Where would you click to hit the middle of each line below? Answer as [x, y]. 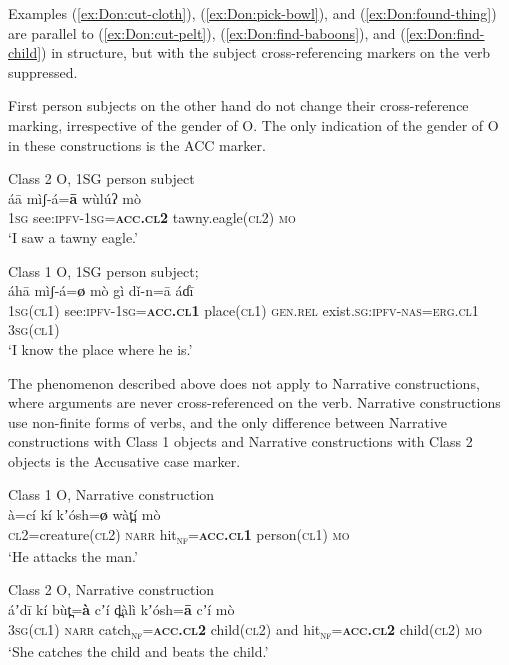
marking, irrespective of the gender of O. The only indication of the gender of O [253, 124]
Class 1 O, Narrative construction [111, 494]
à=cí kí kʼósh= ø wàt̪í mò [84, 514]
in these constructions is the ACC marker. [137, 144]
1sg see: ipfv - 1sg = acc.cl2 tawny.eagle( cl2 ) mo [152, 217]
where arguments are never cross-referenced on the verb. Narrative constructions [254, 402]
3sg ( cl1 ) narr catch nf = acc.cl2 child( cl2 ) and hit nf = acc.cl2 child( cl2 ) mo [245, 630]
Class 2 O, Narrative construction [111, 589]
